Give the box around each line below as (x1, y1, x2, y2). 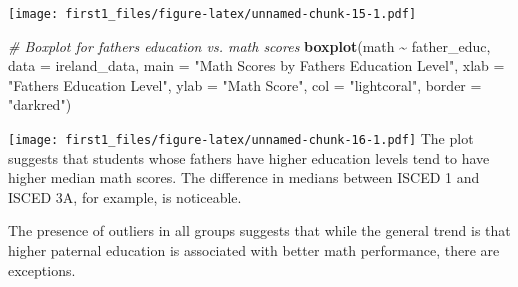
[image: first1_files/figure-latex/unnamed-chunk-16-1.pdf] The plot (8, 128, 474, 149)
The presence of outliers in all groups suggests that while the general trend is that (8, 220, 511, 241)
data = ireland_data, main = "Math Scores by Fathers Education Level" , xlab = (8, 55, 505, 76)
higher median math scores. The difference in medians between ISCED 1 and (8, 167, 480, 188)
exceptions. (8, 259, 76, 280)
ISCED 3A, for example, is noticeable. (8, 186, 242, 207)
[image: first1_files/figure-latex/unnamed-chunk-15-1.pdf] (8, 7, 417, 21)
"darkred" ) (8, 94, 72, 115)
